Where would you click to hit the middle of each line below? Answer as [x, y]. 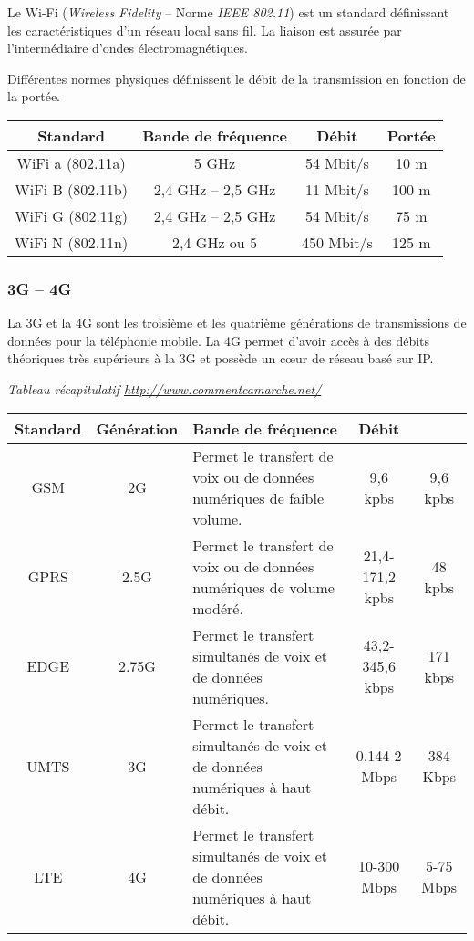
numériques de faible [258, 497]
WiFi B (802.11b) [71, 189]
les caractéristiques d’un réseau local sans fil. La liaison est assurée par [205, 30]
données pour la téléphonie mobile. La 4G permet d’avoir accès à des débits [219, 340]
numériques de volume [263, 587]
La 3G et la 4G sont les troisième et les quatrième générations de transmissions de [237, 323]
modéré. [218, 608]
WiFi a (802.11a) [71, 162]
